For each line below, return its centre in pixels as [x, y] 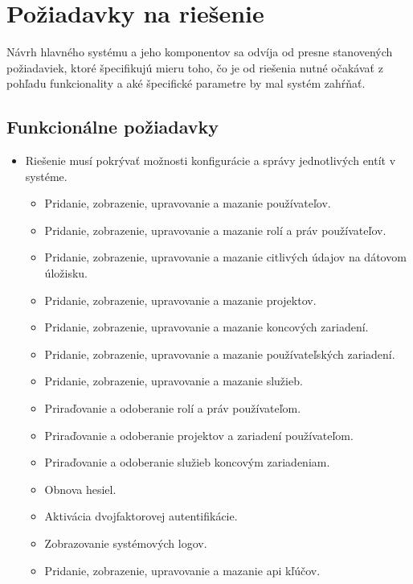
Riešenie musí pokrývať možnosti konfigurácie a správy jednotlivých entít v [211, 160]
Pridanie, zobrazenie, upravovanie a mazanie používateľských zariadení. [220, 354]
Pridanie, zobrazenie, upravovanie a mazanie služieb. [174, 381]
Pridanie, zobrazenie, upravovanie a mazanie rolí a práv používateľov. [215, 230]
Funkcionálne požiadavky [113, 127]
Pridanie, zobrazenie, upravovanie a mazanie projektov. [180, 300]
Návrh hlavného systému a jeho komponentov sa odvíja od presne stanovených [200, 52]
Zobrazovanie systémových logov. [126, 543]
